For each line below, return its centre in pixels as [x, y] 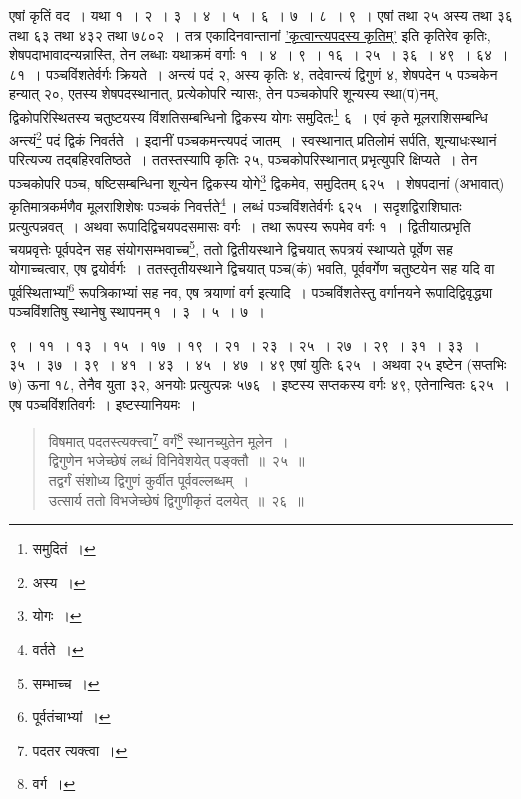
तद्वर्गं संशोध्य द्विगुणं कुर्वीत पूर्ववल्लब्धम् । [149, 480]
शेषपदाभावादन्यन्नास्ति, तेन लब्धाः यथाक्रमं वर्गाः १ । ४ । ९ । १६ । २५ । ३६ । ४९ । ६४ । [259, 54]
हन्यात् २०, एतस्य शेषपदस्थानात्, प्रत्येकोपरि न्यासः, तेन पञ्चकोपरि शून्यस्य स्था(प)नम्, [224, 93]
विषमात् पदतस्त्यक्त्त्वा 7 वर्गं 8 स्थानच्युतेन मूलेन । [168, 439]
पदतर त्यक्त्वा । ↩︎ [80, 749]
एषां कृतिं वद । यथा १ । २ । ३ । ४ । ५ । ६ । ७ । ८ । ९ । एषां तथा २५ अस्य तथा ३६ [261, 15]
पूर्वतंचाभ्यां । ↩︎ [71, 716]
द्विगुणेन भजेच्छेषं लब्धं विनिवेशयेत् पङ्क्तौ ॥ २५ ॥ [176, 460]
